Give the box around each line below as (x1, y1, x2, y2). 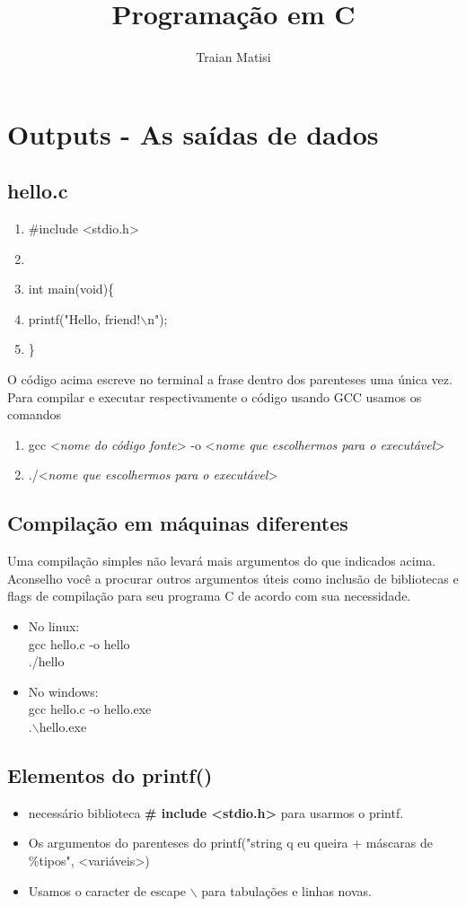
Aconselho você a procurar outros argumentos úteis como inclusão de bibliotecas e (7, 568, 459, 587)
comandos (7, 405, 61, 424)
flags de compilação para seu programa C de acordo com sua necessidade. (7, 586, 411, 605)
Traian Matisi (196, 48, 271, 66)
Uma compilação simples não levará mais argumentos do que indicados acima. (7, 551, 436, 570)
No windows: (28, 682, 99, 700)
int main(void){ (28, 279, 115, 298)
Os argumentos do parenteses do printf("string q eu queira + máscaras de (28, 833, 433, 852)
